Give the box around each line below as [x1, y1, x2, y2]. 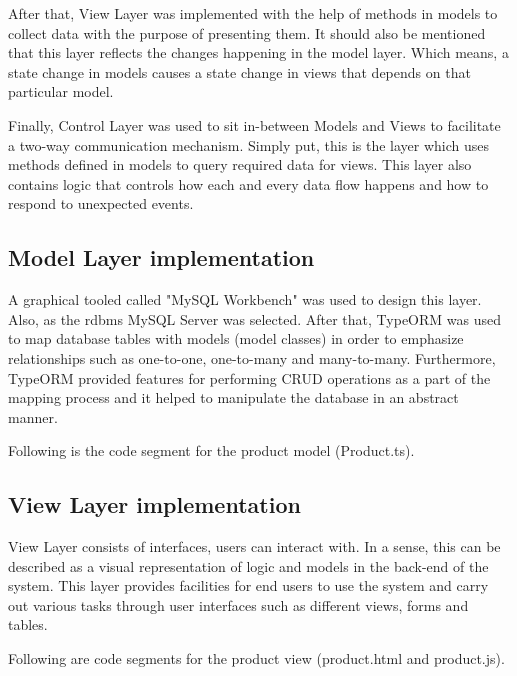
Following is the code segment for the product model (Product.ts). [8, 440, 415, 461]
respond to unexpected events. [8, 193, 194, 214]
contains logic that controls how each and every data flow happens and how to [8, 173, 489, 194]
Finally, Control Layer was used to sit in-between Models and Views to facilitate [8, 114, 501, 135]
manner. [8, 406, 58, 427]
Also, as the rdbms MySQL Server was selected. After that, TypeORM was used [8, 308, 501, 329]
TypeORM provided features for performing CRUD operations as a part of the [8, 367, 491, 388]
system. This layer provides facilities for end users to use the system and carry [8, 575, 489, 596]
